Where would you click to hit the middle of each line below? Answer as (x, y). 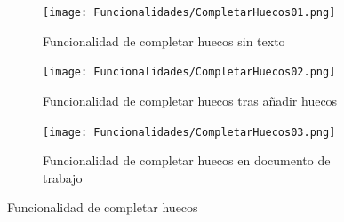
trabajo (63, 177)
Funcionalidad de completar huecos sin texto (164, 40)
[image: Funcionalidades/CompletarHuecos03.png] (189, 132)
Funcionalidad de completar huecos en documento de (187, 160)
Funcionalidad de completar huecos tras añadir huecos (190, 100)
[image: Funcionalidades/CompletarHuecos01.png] (189, 12)
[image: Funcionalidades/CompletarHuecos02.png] (189, 72)
